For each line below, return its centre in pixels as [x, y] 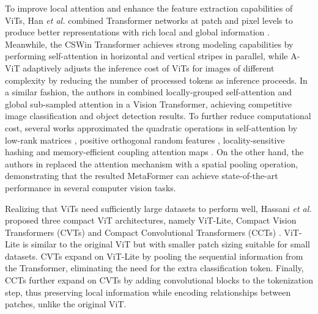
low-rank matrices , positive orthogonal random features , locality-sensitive [145, 140]
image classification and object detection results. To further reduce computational [158, 116]
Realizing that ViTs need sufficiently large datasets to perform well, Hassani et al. [158, 208]
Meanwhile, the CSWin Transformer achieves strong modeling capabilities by [149, 44]
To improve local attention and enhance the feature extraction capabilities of [149, 8]
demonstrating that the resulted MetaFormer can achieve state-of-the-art [142, 176]
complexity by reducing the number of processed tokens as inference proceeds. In [156, 80]
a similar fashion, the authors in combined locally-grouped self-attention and [149, 92]
